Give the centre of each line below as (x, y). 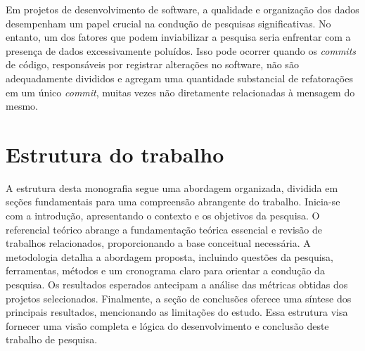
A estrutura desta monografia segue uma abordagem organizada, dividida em (172, 187)
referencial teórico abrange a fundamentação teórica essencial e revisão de (164, 229)
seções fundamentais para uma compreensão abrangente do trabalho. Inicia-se (173, 202)
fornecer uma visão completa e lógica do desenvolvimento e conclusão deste (167, 325)
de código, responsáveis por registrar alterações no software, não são (152, 64)
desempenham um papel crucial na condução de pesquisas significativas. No (168, 23)
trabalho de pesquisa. (52, 339)
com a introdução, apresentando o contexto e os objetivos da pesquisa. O (163, 216)
